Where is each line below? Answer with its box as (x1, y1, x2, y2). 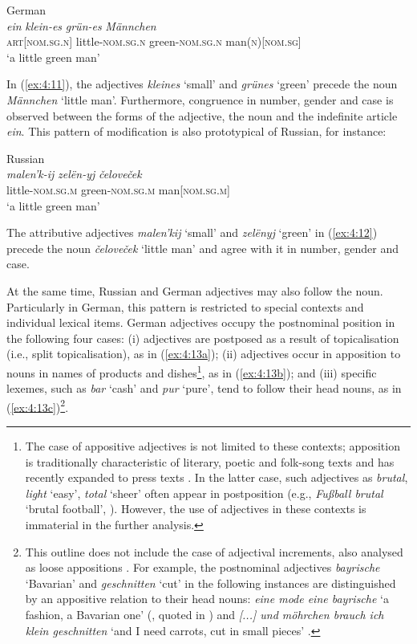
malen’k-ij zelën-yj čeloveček (6, 165, 142, 182)
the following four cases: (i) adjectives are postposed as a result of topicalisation (6, 329, 399, 346)
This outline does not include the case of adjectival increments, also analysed (25, 543, 403, 560)
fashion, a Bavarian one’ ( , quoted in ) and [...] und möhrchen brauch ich (25, 605, 384, 622)
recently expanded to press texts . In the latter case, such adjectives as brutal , (25, 469, 408, 486)
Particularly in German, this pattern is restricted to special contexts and (6, 298, 364, 315)
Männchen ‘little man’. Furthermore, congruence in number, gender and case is (6, 91, 394, 108)
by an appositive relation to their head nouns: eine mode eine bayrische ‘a (25, 590, 389, 607)
